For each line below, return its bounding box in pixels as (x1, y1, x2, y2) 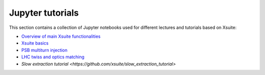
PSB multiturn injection (21, 47, 68, 53)
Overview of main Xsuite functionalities (21, 33, 101, 39)
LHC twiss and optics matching (21, 54, 84, 60)
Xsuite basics (21, 40, 49, 46)
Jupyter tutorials (9, 7, 79, 18)
